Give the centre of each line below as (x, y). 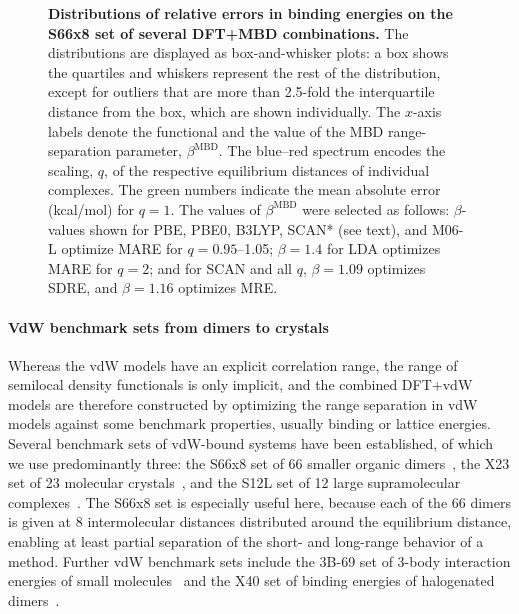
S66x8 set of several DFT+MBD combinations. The (228, 32)
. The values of (215, 208)
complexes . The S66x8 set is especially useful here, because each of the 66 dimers (259, 501)
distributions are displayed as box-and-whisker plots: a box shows (248, 52)
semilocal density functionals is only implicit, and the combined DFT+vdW (240, 384)
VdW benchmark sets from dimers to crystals (168, 326)
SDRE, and (83, 287)
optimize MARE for (122, 248)
